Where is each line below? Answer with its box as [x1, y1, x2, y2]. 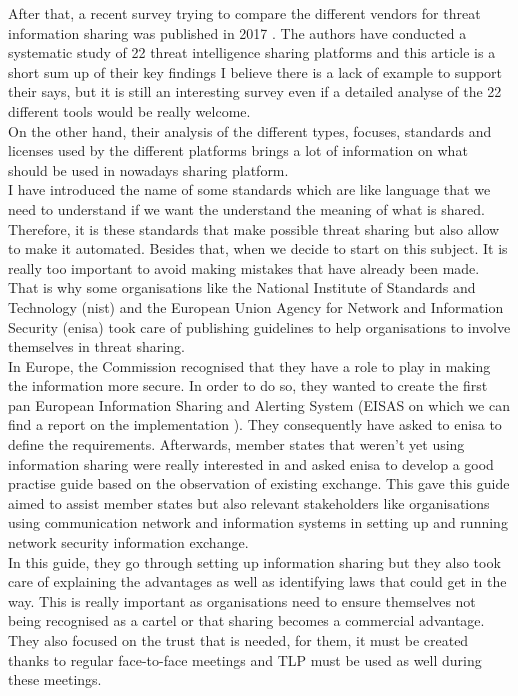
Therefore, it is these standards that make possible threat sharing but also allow [8, 218, 500, 239]
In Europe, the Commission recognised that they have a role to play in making [8, 355, 491, 376]
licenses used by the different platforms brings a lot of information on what [8, 140, 468, 161]
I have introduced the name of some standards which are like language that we [8, 179, 491, 200]
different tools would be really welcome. [8, 100, 251, 121]
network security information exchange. [8, 532, 249, 553]
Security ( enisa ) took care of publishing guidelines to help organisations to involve [8, 316, 511, 337]
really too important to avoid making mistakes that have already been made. [8, 257, 480, 278]
